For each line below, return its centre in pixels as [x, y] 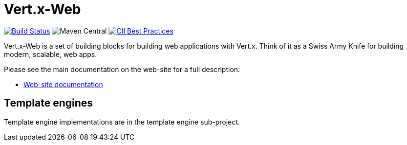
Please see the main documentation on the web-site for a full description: [122, 69]
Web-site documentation [63, 84]
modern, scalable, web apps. [51, 54]
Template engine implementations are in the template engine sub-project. [122, 122]
